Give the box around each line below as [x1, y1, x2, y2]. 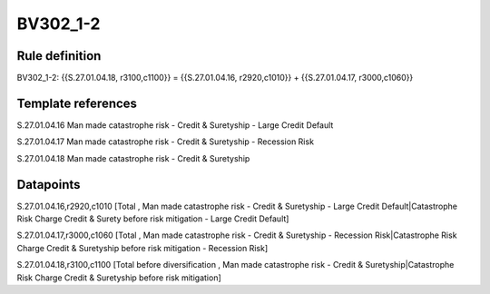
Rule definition [16, 48, 102, 64]
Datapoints [16, 177, 81, 192]
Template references [16, 95, 138, 111]
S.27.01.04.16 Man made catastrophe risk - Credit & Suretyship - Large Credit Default [16, 119, 334, 131]
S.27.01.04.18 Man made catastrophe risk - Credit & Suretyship [16, 152, 250, 163]
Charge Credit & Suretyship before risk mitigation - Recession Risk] [16, 242, 269, 253]
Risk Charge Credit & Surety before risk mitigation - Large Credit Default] [16, 213, 289, 224]
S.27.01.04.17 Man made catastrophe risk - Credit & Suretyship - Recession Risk [16, 136, 315, 147]
